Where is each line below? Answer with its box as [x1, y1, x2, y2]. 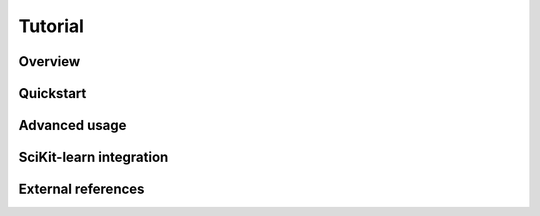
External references [18, 181, 145, 198]
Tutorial [18, 15, 85, 37]
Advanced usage [18, 117, 127, 134]
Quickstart [18, 85, 87, 102]
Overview [18, 53, 81, 70]
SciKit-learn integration [18, 149, 169, 166]
